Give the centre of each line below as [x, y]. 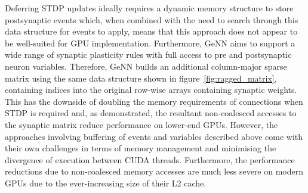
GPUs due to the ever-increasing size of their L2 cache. [106, 183]
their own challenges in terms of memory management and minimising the [141, 148]
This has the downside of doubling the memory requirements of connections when [154, 101]
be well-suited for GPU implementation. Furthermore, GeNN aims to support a [150, 43]
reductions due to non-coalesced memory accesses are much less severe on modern [154, 171]
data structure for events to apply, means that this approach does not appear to [151, 31]
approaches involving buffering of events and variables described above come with [154, 136]
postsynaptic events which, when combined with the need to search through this [152, 19]
